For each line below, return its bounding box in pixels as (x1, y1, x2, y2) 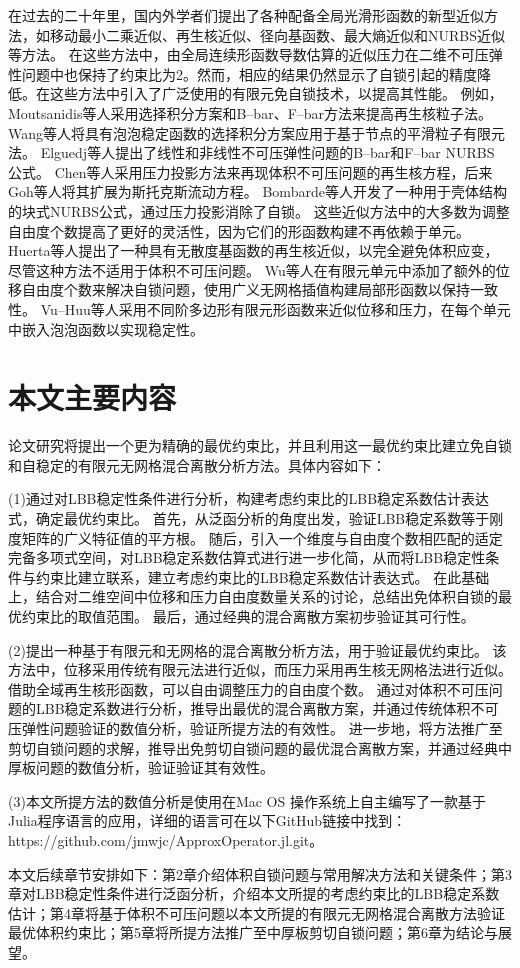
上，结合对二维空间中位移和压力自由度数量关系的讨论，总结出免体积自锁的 (8, 586, 498, 607)
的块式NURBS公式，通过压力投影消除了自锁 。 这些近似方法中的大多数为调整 (8, 200, 510, 221)
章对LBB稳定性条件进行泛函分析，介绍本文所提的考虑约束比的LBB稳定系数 (8, 883, 500, 904)
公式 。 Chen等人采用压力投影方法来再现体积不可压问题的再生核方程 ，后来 (8, 161, 493, 182)
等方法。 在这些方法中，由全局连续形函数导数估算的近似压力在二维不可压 (8, 44, 489, 65)
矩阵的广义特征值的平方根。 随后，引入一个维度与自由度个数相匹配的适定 (21, 527, 503, 548)
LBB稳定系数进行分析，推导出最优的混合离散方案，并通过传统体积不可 (35, 698, 499, 719)
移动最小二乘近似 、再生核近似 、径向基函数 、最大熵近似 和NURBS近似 (49, 24, 505, 45)
